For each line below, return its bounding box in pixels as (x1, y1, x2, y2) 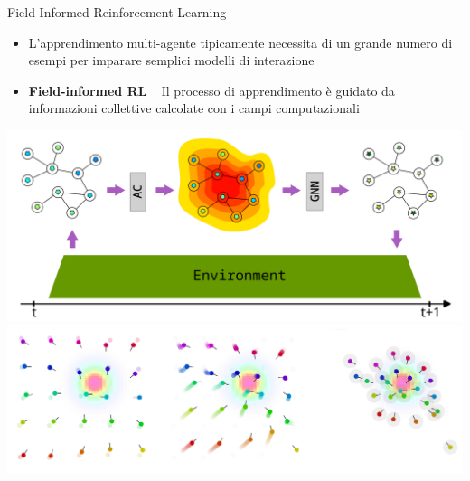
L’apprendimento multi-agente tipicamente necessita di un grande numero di (28, 33, 453, 52)
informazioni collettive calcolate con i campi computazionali (28, 99, 360, 118)
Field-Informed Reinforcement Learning (7, 3, 227, 21)
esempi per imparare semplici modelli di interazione (28, 51, 315, 70)
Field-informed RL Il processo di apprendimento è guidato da (28, 80, 395, 99)
